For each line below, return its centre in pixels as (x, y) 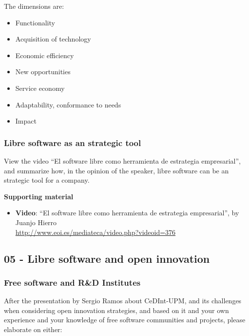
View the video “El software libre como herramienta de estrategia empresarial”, (122, 160)
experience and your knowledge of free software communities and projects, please (125, 320)
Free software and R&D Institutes (72, 282)
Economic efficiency (45, 55)
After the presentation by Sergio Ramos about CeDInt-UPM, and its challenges (123, 301)
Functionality (35, 22)
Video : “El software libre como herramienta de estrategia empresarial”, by (127, 213)
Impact (26, 121)
